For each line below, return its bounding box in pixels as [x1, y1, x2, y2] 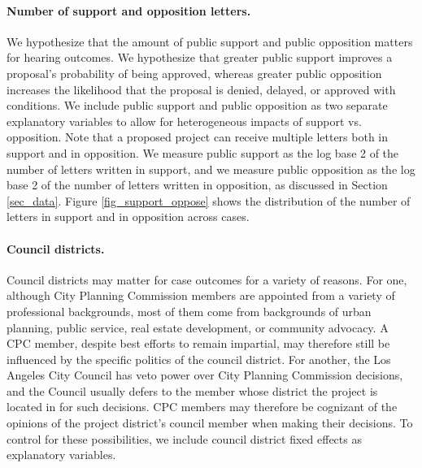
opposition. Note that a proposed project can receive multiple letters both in [7, 128, 389, 145]
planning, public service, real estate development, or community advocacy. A [7, 318, 389, 336]
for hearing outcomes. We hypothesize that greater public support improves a [7, 49, 393, 66]
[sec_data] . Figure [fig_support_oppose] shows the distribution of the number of [7, 192, 411, 209]
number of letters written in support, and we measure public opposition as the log [7, 160, 415, 177]
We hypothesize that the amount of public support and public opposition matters [7, 32, 413, 50]
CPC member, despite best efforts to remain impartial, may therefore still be [7, 335, 390, 352]
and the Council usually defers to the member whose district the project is [7, 382, 378, 399]
